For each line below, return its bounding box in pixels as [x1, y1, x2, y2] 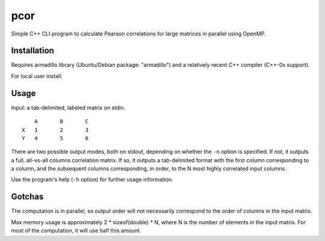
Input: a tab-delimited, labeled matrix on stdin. [11, 104, 126, 111]
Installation [11, 46, 54, 56]
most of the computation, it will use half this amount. [11, 227, 141, 234]
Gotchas [11, 192, 44, 202]
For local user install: [11, 72, 63, 79]
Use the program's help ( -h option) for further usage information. [11, 176, 174, 183]
